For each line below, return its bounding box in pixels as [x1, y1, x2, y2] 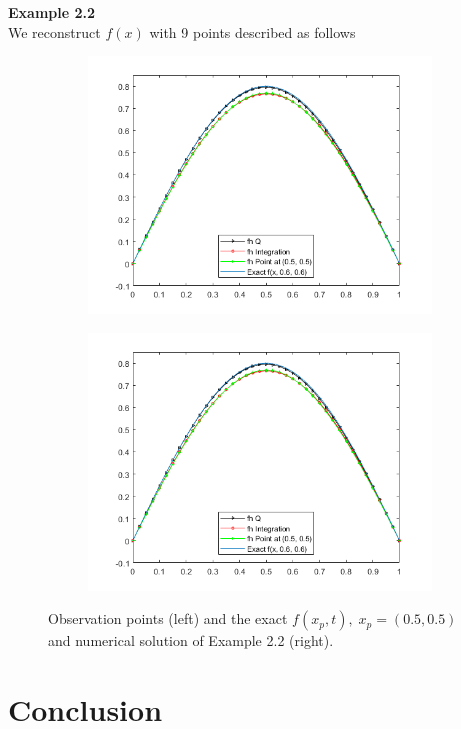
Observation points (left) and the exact [48, 608, 288, 629]
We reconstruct [8, 21, 101, 42]
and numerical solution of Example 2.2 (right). [48, 630, 334, 651]
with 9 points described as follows [149, 21, 356, 42]
